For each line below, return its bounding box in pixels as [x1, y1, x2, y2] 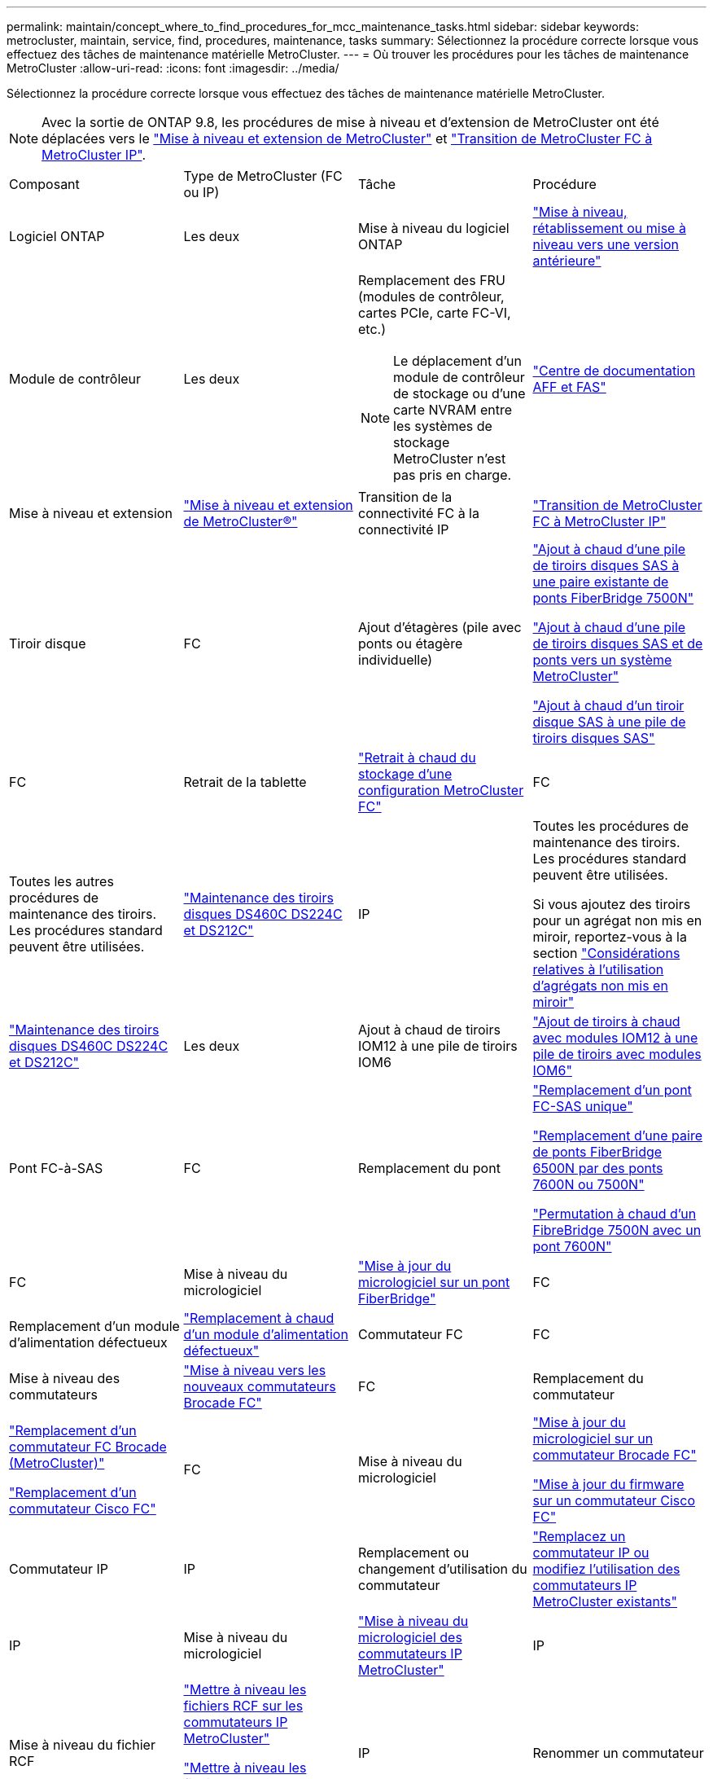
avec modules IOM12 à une [532, 1030, 698, 1046]
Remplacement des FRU [358, 272, 505, 288]
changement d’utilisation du [358, 1561, 527, 1577]
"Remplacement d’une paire [532, 1127, 702, 1144]
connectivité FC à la [358, 505, 479, 521]
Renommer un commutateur [532, 1745, 704, 1761]
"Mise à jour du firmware [532, 1476, 685, 1492]
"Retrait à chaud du [358, 749, 476, 766]
